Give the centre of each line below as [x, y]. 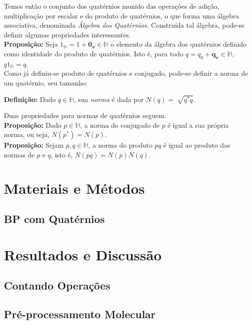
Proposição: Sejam [34, 145]
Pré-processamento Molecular [80, 314]
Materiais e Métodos [74, 188]
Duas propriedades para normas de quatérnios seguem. [85, 115]
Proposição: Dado [33, 125]
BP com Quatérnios [55, 219]
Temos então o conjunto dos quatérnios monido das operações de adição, [112, 6]
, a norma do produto [120, 145]
